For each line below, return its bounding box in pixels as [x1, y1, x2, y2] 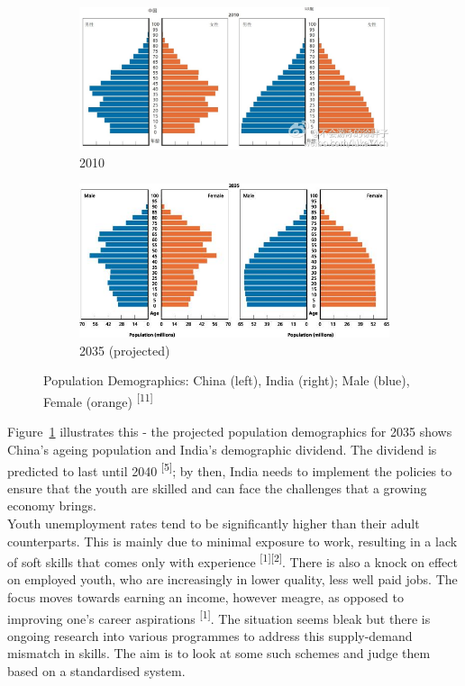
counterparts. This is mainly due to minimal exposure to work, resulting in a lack [7, 531, 458, 550]
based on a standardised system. [7, 662, 186, 680]
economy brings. [7, 496, 96, 515]
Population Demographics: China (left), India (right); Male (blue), [43, 371, 410, 390]
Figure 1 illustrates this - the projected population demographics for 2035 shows [7, 422, 452, 441]
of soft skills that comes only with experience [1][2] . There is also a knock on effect [7, 550, 458, 571]
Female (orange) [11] [43, 390, 153, 411]
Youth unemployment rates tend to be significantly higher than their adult [7, 513, 420, 532]
